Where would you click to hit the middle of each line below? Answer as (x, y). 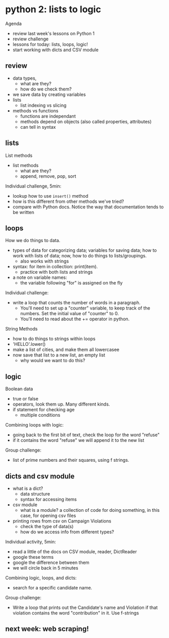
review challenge (31, 39)
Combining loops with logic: (34, 425)
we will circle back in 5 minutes (45, 568)
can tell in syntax (38, 127)
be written (23, 212)
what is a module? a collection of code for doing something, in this (90, 510)
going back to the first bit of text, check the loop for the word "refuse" (86, 435)
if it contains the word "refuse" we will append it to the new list (78, 440)
